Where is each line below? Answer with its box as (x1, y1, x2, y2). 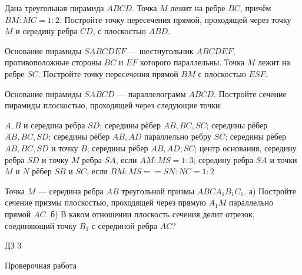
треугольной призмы (121, 184, 195, 197)
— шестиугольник (128, 44, 194, 57)
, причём (240, 2, 271, 14)
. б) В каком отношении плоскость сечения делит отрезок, (45, 207, 255, 220)
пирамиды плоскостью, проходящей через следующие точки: (5, 99, 223, 111)
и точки (270, 153, 297, 165)
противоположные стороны (5, 56, 101, 68)
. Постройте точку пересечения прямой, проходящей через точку (59, 13, 291, 25)
